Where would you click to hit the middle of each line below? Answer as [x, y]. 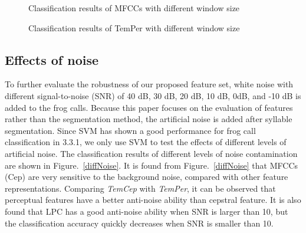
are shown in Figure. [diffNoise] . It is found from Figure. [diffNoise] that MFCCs [152, 165]
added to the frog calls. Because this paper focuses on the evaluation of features [149, 107]
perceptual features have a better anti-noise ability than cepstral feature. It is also [153, 200]
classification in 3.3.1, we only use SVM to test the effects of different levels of [146, 142]
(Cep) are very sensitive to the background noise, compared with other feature [147, 177]
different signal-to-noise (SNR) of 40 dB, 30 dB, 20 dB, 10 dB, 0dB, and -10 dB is [153, 95]
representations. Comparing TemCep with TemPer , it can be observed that [140, 188]
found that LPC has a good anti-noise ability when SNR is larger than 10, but [147, 211]
